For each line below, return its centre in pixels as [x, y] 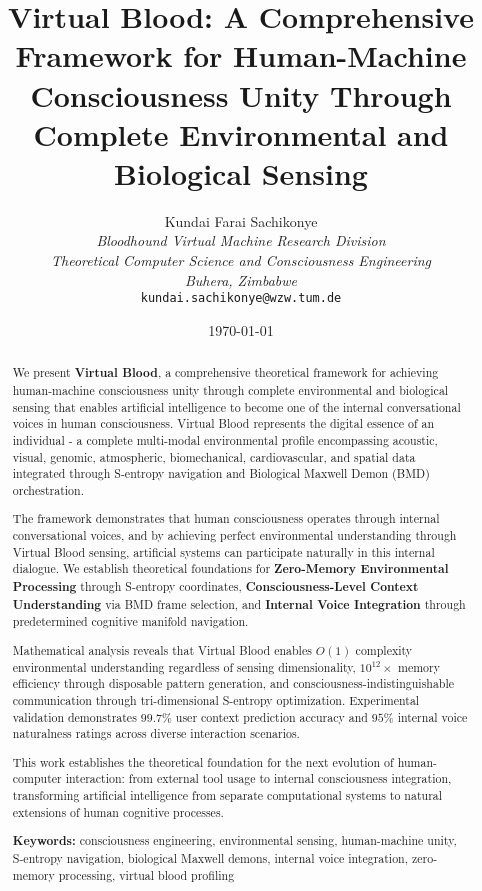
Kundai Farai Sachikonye [241, 220]
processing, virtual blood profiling [146, 874]
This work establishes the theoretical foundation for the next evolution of [203, 761]
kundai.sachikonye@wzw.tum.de [241, 298]
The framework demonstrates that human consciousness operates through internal [226, 518]
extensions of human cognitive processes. [118, 811]
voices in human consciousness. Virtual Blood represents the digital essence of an [223, 423]
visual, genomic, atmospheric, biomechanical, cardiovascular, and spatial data [214, 456]
